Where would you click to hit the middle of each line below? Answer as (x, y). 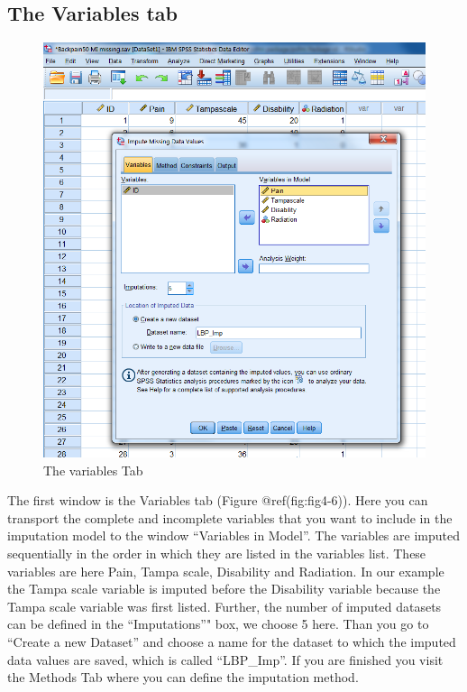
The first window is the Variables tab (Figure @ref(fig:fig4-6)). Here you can (218, 500)
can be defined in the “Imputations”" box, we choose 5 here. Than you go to (218, 624)
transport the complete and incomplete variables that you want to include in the (230, 517)
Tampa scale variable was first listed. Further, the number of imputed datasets (224, 606)
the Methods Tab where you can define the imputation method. (183, 677)
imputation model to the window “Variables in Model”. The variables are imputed (233, 535)
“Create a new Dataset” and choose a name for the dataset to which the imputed (232, 641)
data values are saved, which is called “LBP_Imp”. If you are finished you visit (225, 659)
